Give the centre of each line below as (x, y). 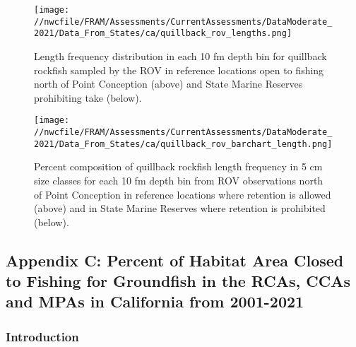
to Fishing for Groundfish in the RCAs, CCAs (178, 281)
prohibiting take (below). (88, 97)
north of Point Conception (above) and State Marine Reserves (168, 84)
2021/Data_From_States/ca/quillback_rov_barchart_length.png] (183, 144)
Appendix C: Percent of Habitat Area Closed (175, 260)
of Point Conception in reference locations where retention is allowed (183, 194)
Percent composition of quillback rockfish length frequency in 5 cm (178, 166)
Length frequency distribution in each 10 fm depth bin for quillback (180, 55)
